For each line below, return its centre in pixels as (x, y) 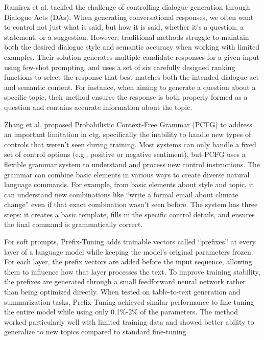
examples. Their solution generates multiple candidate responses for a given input (132, 56)
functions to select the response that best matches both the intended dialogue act (132, 77)
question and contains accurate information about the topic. (98, 107)
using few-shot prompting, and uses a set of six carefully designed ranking (120, 67)
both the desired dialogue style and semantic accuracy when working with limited (132, 47)
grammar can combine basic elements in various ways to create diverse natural (127, 174)
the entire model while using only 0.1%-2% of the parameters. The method (121, 312)
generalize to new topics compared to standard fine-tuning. (96, 332)
